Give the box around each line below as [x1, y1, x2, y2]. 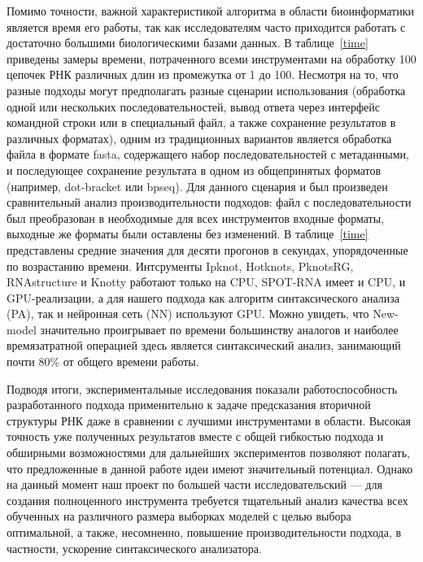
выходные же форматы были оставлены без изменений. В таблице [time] [7, 225, 368, 242]
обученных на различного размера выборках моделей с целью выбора [7, 508, 351, 525]
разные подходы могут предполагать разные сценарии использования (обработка [7, 81, 406, 98]
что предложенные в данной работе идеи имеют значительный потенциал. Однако [7, 460, 413, 477]
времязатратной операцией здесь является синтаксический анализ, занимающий [7, 337, 401, 354]
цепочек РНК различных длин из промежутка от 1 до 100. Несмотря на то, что [7, 66, 399, 83]
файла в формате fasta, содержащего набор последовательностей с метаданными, [7, 146, 409, 163]
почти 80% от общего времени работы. [7, 353, 199, 370]
